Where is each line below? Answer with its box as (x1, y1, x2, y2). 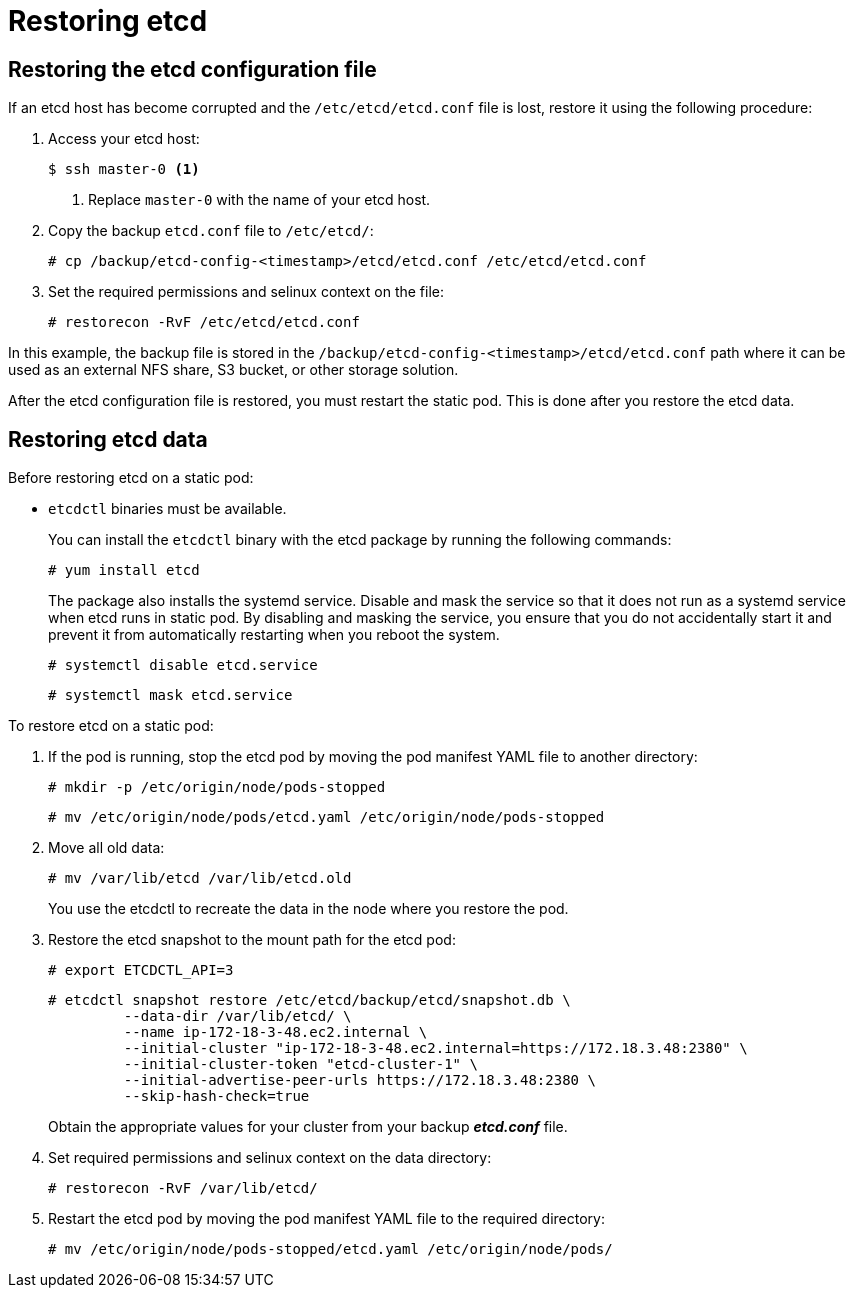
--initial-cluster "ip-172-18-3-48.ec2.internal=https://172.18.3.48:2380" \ (123, 1040, 748, 1057)
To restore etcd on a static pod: (8, 717, 214, 735)
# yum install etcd (48, 562, 200, 579)
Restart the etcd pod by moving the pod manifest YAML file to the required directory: (48, 1210, 605, 1228)
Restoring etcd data (8, 426, 208, 452)
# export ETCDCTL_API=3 (48, 962, 234, 979)
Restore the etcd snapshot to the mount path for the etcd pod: (48, 931, 456, 949)
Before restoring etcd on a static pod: (8, 469, 254, 487)
